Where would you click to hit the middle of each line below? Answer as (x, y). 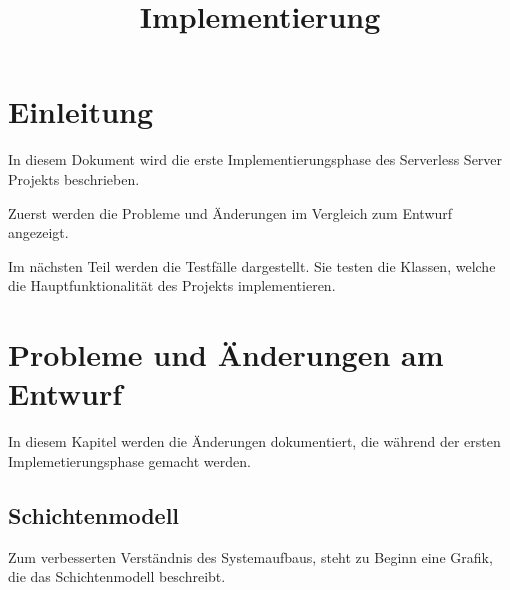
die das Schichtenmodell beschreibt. (117, 576)
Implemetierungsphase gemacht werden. (129, 460)
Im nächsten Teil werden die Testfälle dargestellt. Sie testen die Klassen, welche (252, 265)
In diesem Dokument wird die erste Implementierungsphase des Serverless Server (255, 159)
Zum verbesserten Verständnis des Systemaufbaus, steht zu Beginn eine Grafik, (250, 556)
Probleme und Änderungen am (226, 354)
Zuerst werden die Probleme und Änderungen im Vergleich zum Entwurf (230, 212)
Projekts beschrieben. (74, 178)
